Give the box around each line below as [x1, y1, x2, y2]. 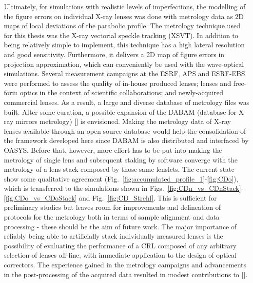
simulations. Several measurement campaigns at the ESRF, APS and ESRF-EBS [4, 68, 245, 79]
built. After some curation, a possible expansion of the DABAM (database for [4, 106, 236, 117]
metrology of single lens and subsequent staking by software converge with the [4, 154, 238, 164]
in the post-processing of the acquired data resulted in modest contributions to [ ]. [4, 269, 248, 279]
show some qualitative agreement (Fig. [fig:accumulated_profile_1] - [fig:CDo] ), [4, 173, 238, 183]
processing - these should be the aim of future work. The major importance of [4, 221, 237, 231]
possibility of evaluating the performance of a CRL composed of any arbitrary [4, 240, 237, 250]
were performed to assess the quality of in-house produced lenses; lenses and [4, 78, 231, 88]
